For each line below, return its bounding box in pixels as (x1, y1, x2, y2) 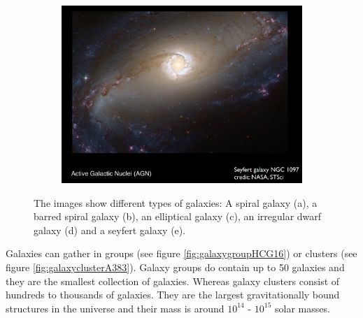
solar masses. (275, 301, 330, 315)
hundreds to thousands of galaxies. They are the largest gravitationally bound (6, 287, 340, 302)
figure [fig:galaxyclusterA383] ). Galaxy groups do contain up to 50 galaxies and (6, 259, 345, 274)
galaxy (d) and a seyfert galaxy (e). (34, 222, 186, 237)
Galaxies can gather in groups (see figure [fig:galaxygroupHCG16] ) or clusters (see (6, 246, 357, 261)
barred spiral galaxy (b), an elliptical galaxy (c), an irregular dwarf (34, 209, 322, 224)
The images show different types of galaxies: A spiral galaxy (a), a (34, 195, 318, 210)
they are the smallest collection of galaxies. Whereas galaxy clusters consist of (6, 273, 340, 288)
